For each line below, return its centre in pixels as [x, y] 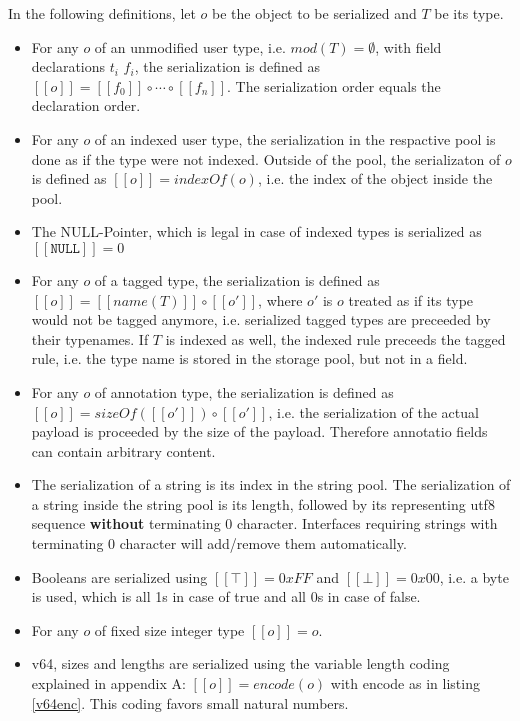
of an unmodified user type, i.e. [190, 46]
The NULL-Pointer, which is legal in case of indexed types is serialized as [256, 231]
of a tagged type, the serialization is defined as [237, 279]
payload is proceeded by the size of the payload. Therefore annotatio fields [259, 431]
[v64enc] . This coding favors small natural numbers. [190, 702]
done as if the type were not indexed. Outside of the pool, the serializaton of [266, 158]
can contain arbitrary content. [123, 450]
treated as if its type [411, 299]
